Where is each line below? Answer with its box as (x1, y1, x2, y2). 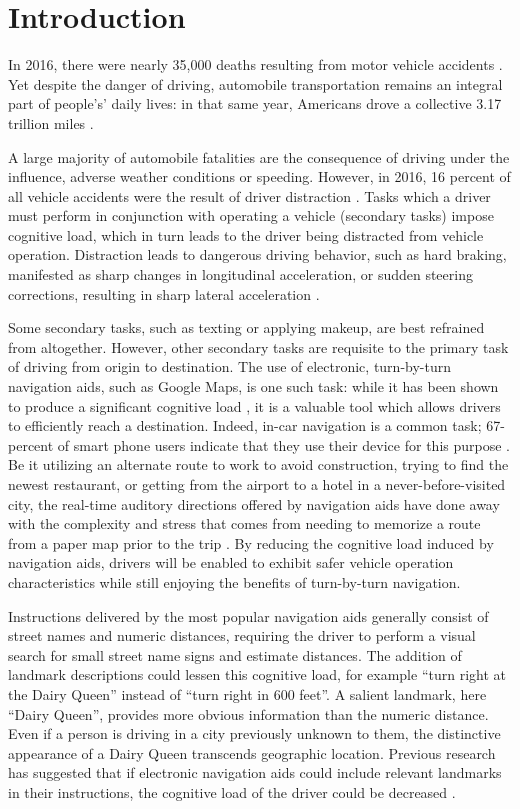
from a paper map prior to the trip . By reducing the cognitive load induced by (8, 532, 494, 553)
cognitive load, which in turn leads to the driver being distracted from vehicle (8, 224, 484, 245)
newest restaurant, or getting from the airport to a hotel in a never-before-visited (8, 474, 506, 494)
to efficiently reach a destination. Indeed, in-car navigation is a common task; (8, 415, 482, 436)
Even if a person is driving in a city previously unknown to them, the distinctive (8, 723, 501, 744)
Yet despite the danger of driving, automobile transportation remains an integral (8, 73, 503, 94)
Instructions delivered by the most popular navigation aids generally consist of (8, 605, 489, 626)
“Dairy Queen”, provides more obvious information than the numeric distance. (8, 703, 489, 724)
